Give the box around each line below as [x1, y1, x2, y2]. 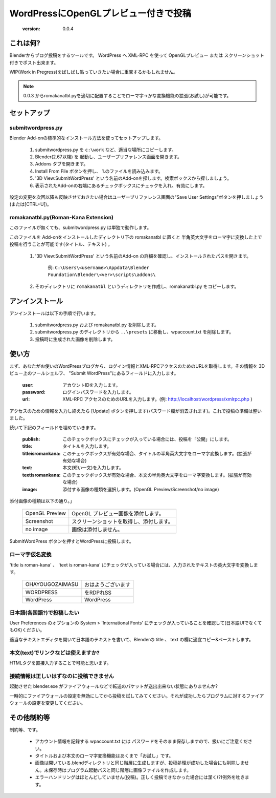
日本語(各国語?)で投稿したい [9, 609, 79, 616]
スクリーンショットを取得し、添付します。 [72, 518, 174, 525]
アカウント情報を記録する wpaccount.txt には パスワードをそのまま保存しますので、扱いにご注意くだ [35, 738, 248, 745]
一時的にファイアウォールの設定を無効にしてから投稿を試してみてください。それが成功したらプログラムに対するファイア [9, 692, 264, 699]
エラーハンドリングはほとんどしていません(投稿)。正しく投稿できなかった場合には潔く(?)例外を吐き [35, 774, 245, 781]
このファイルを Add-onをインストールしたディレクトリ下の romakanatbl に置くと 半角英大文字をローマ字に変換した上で [9, 234, 263, 240]
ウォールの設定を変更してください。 [9, 700, 86, 706]
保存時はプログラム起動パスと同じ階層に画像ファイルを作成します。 [48, 767, 192, 773]
